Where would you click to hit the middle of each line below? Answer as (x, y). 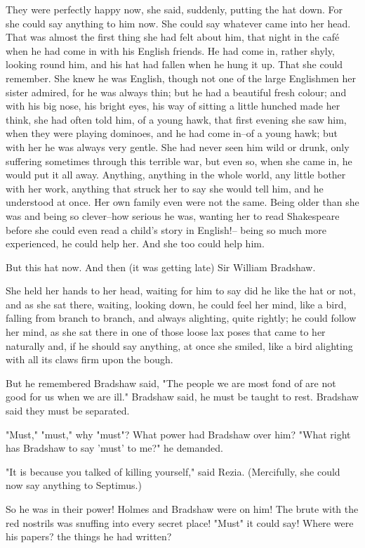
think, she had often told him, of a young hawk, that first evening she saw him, (176, 119)
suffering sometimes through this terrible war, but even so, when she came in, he (179, 161)
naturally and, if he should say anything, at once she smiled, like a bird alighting (179, 345)
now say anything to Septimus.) (74, 485)
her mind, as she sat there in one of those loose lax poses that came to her (166, 332)
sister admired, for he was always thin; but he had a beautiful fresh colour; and (176, 92)
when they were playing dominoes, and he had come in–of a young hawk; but (172, 133)
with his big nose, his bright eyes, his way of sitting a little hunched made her (173, 106)
